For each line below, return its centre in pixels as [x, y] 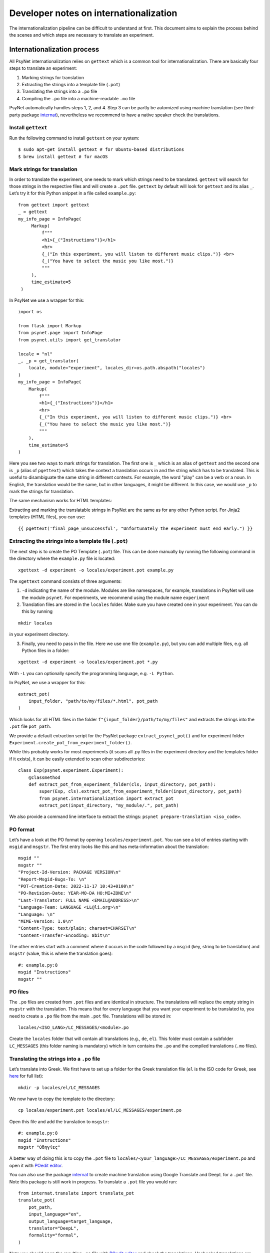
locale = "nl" [35, 354]
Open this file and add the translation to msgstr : [59, 1121]
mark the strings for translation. [42, 492]
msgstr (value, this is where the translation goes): [61, 954]
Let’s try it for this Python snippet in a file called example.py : [72, 193]
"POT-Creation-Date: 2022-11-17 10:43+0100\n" [76, 886]
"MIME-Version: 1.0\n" [46, 921]
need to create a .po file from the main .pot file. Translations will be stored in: [90, 1016]
